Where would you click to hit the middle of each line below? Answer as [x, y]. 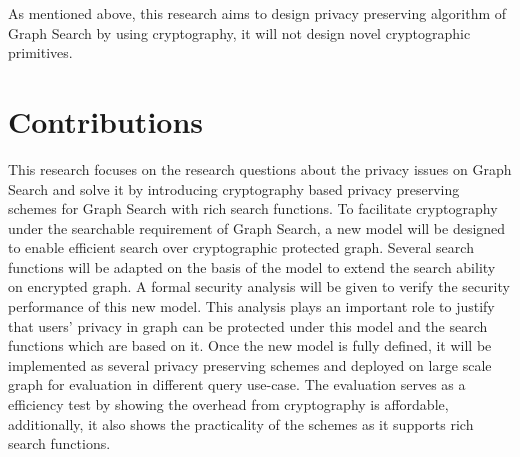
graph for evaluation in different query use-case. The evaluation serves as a [237, 384]
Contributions [106, 120]
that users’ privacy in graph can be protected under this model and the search [248, 325]
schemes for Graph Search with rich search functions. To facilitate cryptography [253, 208]
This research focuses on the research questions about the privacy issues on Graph [260, 168]
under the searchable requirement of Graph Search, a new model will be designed [257, 227]
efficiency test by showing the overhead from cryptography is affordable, [228, 404]
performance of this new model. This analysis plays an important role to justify [251, 306]
